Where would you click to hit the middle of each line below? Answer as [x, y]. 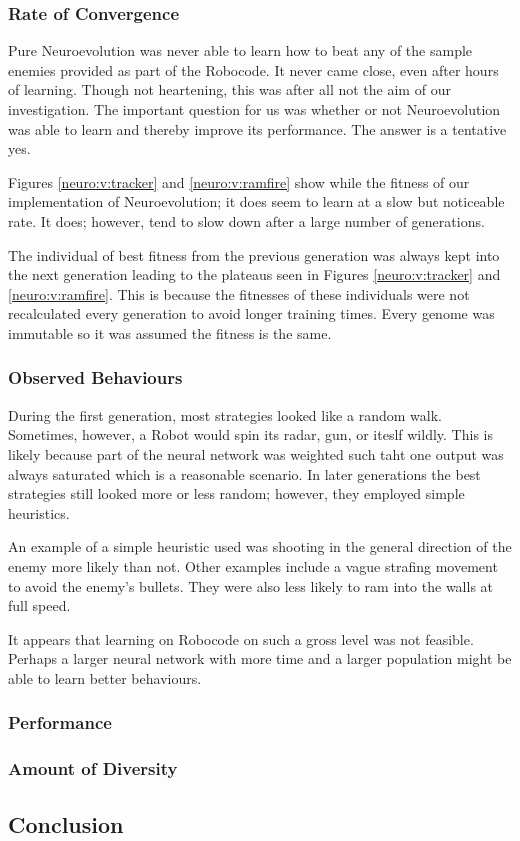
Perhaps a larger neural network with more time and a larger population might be [260, 658]
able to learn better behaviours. [105, 677]
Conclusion [66, 823]
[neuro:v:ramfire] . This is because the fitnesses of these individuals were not [239, 293]
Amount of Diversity [93, 768]
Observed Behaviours [95, 377]
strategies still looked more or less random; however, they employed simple [236, 493]
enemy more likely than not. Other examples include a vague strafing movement [253, 565]
